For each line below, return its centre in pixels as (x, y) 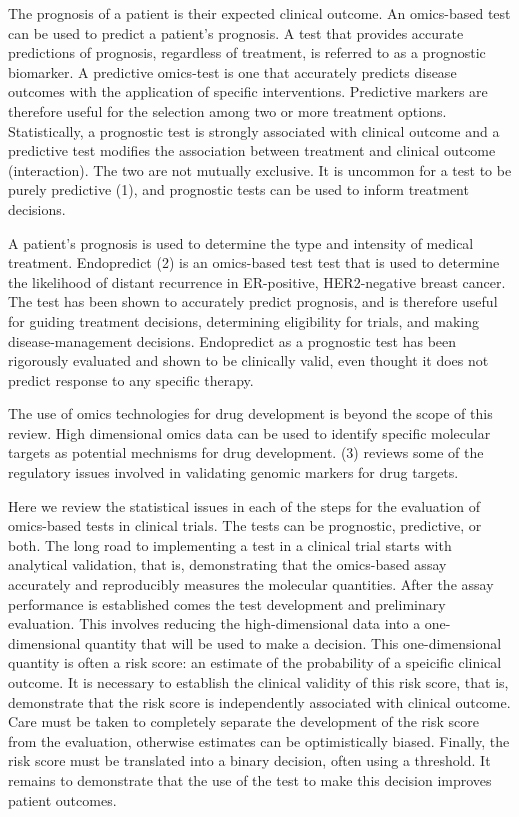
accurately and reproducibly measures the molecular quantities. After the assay (251, 584)
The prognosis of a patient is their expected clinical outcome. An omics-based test (259, 13)
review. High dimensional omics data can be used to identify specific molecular (249, 432)
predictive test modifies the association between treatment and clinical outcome (252, 150)
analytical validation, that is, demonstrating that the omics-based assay (227, 564)
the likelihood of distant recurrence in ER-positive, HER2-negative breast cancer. (257, 281)
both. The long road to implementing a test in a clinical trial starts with (230, 544)
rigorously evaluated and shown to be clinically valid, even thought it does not (248, 360)
